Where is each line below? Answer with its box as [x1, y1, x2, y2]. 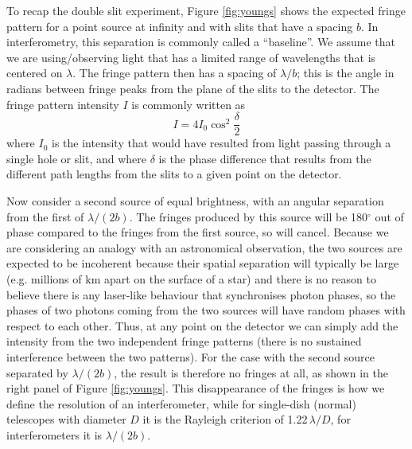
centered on [6, 64, 63, 81]
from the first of [6, 208, 84, 224]
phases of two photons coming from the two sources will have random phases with [6, 302, 406, 318]
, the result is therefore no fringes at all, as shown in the [114, 364, 388, 381]
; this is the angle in [297, 64, 395, 81]
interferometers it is [6, 426, 103, 443]
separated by [6, 364, 68, 381]
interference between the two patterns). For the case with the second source [6, 348, 375, 365]
